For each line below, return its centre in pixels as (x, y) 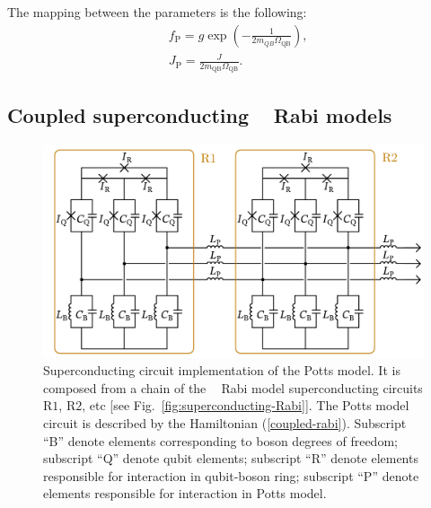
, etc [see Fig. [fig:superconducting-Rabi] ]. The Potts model (246, 405)
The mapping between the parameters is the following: (157, 12)
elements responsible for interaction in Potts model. (185, 493)
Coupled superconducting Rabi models (200, 114)
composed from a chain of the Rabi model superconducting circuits (233, 387)
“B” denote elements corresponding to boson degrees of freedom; (220, 440)
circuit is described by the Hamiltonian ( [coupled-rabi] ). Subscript (225, 423)
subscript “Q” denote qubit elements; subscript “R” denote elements (231, 458)
